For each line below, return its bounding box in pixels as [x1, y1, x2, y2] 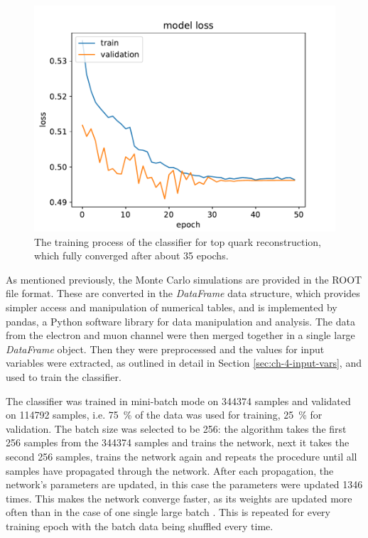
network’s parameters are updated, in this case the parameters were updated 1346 [6, 477, 363, 492]
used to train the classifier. [6, 369, 121, 384]
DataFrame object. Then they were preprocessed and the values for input [6, 341, 325, 356]
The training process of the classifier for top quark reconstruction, [34, 234, 321, 249]
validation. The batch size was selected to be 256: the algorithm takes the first [6, 421, 347, 436]
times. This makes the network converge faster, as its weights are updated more [6, 490, 352, 505]
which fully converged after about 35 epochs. [34, 248, 229, 263]
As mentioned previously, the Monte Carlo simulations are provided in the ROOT [6, 271, 362, 286]
